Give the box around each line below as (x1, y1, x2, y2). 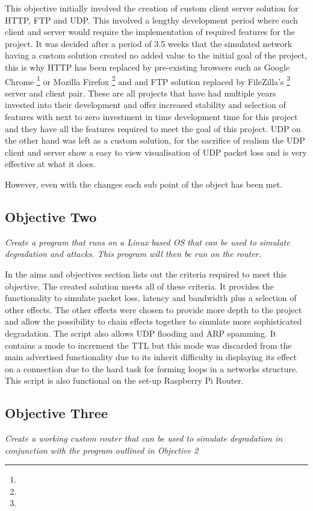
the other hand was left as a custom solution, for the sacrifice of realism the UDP (5, 134, 305, 147)
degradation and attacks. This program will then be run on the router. (5, 247, 261, 260)
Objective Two (5, 207, 97, 226)
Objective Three (5, 404, 108, 422)
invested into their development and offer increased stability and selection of (5, 98, 286, 111)
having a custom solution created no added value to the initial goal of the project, (5, 49, 307, 62)
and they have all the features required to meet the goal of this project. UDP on (5, 122, 301, 135)
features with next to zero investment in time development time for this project (5, 110, 298, 122)
